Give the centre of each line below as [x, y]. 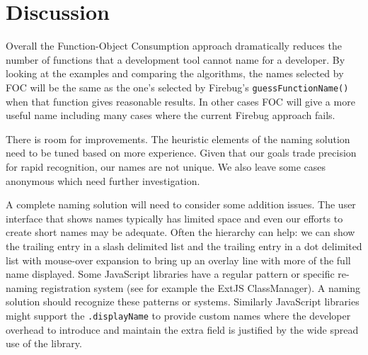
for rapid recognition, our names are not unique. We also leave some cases [166, 166]
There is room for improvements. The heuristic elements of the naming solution [178, 139]
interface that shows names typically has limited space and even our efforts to [174, 218]
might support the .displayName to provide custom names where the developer [178, 315]
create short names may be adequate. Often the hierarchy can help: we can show [180, 232]
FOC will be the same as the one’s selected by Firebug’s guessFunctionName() [177, 87]
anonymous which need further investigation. [103, 180]
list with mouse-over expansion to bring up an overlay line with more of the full [178, 260]
